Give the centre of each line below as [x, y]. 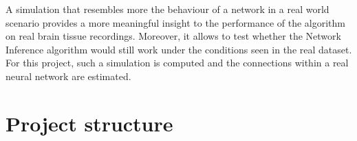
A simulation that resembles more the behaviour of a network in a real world [167, 9]
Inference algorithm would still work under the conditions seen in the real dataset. [179, 49]
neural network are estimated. [68, 76]
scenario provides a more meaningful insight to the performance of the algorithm [175, 22]
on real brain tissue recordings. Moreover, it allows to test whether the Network [173, 36]
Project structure [89, 123]
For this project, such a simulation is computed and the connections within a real [177, 63]
